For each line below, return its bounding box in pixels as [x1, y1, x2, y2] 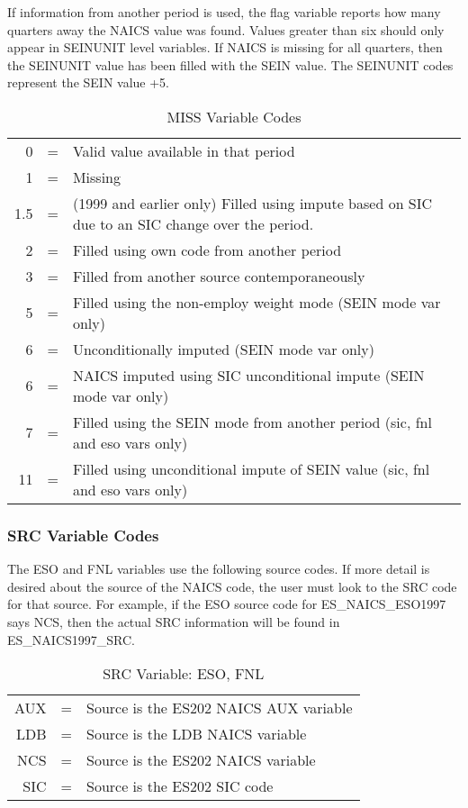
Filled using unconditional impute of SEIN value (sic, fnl [72, 458, 430, 479]
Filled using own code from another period [72, 239, 342, 260]
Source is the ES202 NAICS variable [86, 749, 316, 771]
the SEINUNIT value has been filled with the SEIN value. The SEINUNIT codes [7, 55, 454, 74]
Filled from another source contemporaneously [72, 265, 365, 286]
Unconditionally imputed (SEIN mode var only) [72, 338, 374, 359]
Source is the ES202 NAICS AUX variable [86, 697, 353, 719]
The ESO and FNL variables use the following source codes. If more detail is [7, 559, 430, 578]
